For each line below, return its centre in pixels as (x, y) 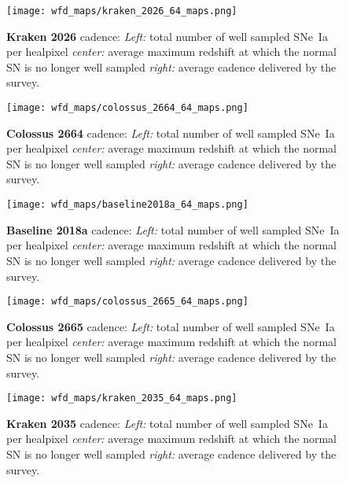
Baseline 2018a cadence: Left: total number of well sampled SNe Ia (173, 229)
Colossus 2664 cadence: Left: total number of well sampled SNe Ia (171, 133)
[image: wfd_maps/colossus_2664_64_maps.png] (127, 108)
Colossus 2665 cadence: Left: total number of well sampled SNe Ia (171, 326)
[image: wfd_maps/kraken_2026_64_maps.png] (122, 11)
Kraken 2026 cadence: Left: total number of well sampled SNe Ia (167, 36)
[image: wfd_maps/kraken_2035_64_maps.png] (122, 398)
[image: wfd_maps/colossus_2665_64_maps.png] (127, 302)
